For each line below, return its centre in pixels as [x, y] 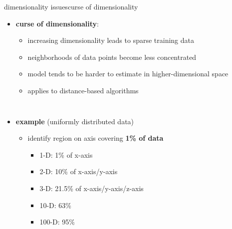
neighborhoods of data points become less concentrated [112, 57]
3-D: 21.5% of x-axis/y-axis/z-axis [92, 188]
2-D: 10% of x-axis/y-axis [79, 171]
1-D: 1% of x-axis [66, 154]
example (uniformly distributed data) [75, 121]
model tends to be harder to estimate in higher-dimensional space [128, 74]
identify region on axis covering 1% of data [96, 138]
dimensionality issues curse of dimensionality [71, 6]
